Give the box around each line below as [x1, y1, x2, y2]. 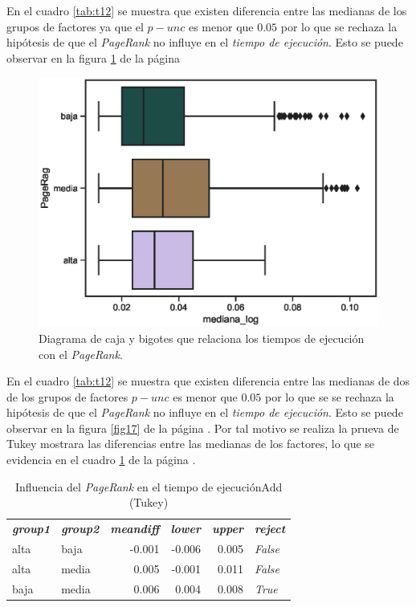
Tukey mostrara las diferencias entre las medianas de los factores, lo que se [6, 435, 375, 452]
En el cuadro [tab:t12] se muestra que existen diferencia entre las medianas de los [6, 2, 407, 18]
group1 [12, 520, 51, 537]
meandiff [110, 520, 160, 537]
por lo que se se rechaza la [265, 388, 394, 405]
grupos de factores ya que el [6, 18, 144, 35]
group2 [61, 520, 100, 537]
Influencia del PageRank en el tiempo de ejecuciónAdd [14, 478, 283, 495]
